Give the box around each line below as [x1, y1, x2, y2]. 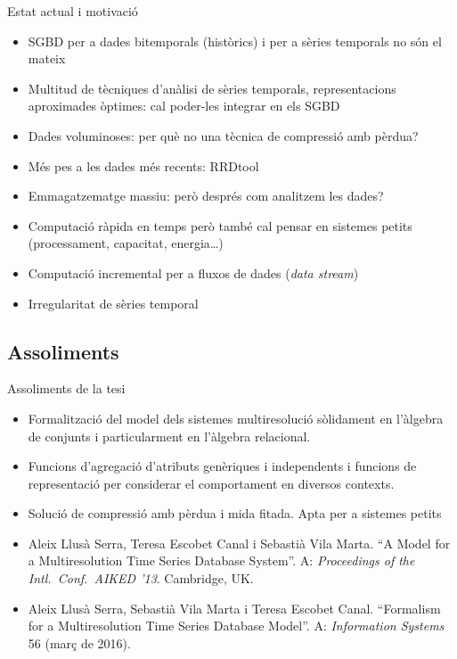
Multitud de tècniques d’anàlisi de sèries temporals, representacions [28, 78, 396, 97]
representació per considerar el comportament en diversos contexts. [28, 474, 395, 492]
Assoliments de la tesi [7, 379, 126, 398]
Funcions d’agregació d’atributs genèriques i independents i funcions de [28, 457, 417, 475]
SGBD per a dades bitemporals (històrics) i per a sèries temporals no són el [28, 31, 442, 50]
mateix [28, 49, 66, 68]
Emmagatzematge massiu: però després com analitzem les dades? [28, 186, 384, 205]
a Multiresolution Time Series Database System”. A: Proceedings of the [28, 551, 415, 570]
